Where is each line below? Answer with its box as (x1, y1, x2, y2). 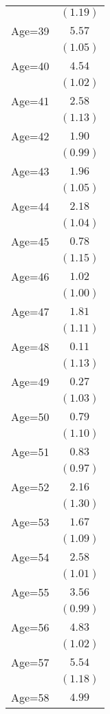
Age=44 (11, 198, 49, 214)
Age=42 (11, 128, 49, 144)
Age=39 (11, 23, 49, 39)
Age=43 (11, 163, 49, 179)
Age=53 (11, 514, 49, 530)
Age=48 (11, 338, 49, 354)
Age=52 (11, 479, 49, 495)
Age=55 (11, 584, 49, 600)
